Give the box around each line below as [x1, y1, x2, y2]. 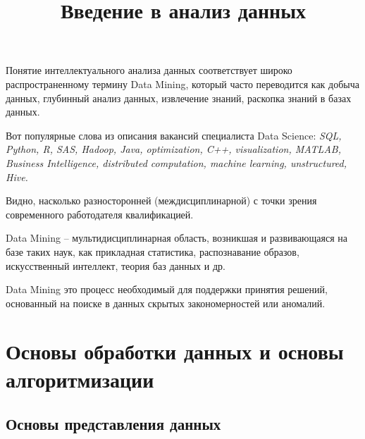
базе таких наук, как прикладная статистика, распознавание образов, [6, 244, 299, 259]
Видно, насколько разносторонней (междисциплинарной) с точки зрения [6, 193, 317, 208]
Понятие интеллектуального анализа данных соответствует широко [6, 63, 292, 78]
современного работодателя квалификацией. [6, 206, 194, 221]
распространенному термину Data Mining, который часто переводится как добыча [6, 76, 359, 91]
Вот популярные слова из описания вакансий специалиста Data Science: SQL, [6, 128, 342, 142]
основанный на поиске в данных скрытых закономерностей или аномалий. [6, 295, 326, 310]
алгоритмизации [6, 364, 154, 393]
